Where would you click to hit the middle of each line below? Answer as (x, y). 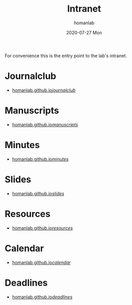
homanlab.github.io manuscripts (45, 124)
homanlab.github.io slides (38, 193)
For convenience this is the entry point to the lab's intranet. (66, 56)
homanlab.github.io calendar (41, 262)
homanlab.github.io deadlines (42, 297)
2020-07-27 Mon (84, 32)
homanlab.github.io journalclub (44, 90)
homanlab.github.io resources (42, 228)
